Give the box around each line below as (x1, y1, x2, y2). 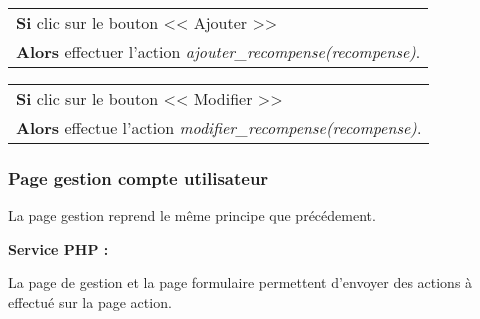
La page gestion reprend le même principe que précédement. (8, 205, 376, 226)
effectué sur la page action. (8, 292, 172, 312)
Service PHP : (8, 238, 109, 259)
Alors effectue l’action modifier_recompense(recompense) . (16, 116, 422, 139)
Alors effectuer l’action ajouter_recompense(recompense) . (16, 40, 421, 63)
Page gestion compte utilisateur (8, 165, 269, 190)
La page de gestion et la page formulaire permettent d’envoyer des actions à (8, 272, 473, 293)
